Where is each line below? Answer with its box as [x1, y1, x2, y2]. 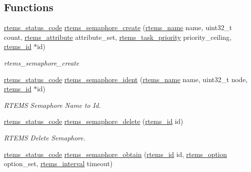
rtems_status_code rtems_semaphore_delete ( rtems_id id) [4, 116, 183, 126]
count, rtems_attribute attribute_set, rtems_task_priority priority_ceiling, [4, 32, 232, 42]
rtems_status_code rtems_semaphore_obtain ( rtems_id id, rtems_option [4, 149, 227, 159]
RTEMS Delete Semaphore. [4, 132, 86, 142]
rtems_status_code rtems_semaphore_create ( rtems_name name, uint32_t [4, 22, 232, 33]
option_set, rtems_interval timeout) [4, 158, 113, 169]
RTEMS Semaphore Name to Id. [4, 100, 101, 110]
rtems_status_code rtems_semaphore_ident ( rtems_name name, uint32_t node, [4, 74, 248, 84]
